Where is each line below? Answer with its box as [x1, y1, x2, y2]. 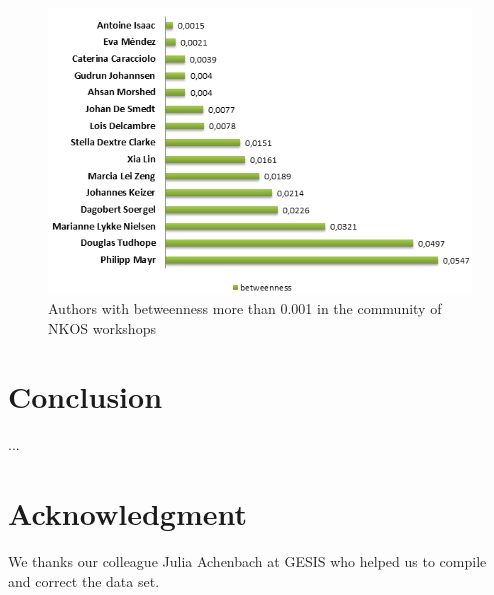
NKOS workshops [48, 317, 156, 338]
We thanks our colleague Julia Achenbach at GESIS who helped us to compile [8, 551, 487, 572]
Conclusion [8, 376, 163, 417]
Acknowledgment [8, 493, 247, 534]
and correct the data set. [8, 570, 160, 591]
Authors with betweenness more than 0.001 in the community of [48, 298, 442, 319]
